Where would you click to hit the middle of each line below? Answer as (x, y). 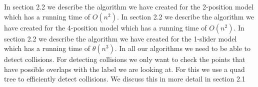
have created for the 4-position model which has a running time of (105, 27)
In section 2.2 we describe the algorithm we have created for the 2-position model (129, 6)
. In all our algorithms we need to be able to (183, 48)
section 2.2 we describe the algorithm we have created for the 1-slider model (120, 38)
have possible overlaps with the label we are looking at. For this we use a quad (124, 69)
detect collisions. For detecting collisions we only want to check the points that (125, 59)
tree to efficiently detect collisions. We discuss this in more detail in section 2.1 (125, 79)
